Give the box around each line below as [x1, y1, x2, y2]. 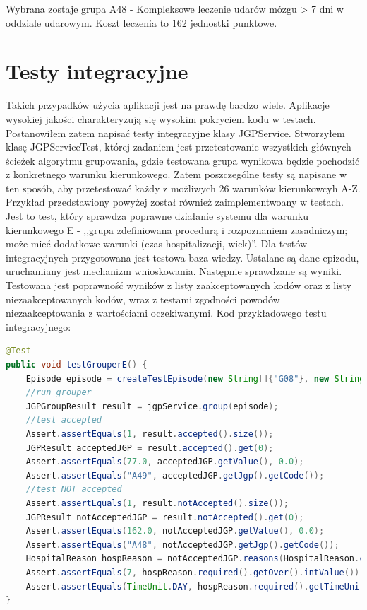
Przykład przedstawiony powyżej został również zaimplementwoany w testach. [6, 194, 344, 209]
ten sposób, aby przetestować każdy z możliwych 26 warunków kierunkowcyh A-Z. [6, 180, 361, 195]
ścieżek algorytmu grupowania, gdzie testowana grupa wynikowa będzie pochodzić [6, 153, 360, 168]
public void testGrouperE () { [6, 360, 148, 370]
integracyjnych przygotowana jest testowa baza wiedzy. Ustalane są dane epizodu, [6, 250, 359, 264]
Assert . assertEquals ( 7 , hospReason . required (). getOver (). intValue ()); [25, 567, 365, 577]
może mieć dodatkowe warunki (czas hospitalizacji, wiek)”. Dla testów [6, 236, 308, 251]
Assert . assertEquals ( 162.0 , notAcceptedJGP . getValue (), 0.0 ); [25, 526, 325, 536]
